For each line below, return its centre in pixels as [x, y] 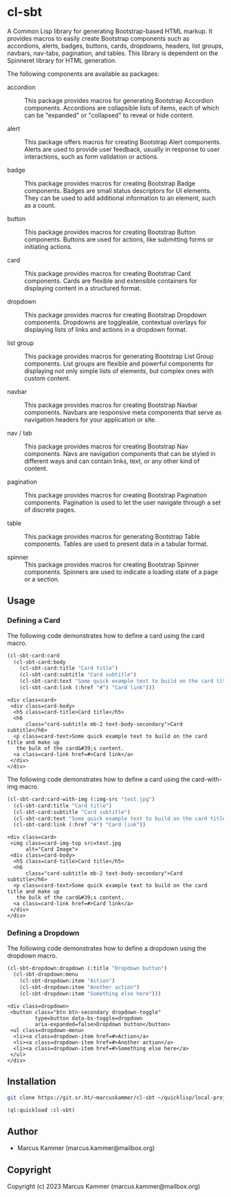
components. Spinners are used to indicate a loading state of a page [121, 572]
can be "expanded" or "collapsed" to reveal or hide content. [109, 115]
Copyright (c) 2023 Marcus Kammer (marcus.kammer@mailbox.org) [104, 1187]
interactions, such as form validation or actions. [92, 157]
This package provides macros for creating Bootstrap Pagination [116, 495]
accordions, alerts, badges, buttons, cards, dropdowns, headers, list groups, [115, 46]
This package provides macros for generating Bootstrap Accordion [119, 100]
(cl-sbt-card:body [40, 662]
